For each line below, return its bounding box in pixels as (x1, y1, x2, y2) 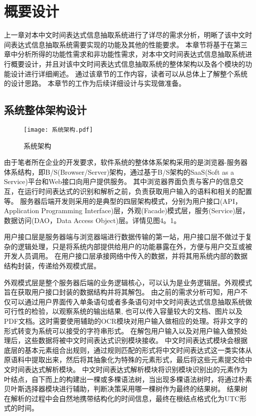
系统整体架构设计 (4, 102, 87, 117)
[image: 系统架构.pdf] (24, 126, 93, 133)
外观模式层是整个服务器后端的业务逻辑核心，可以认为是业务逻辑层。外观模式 (4, 277, 252, 287)
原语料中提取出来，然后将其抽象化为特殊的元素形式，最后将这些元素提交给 (4, 354, 245, 365)
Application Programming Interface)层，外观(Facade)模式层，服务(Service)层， (4, 205, 249, 216)
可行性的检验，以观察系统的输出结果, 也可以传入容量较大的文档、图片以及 (4, 306, 243, 316)
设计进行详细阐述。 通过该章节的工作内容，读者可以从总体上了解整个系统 (10, 68, 248, 78)
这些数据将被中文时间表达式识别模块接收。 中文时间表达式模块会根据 (24, 335, 248, 345)
